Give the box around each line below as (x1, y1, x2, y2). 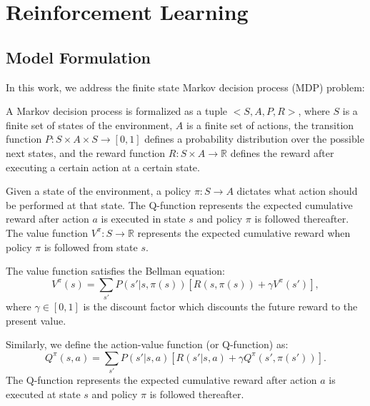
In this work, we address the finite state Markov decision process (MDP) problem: (6, 79, 365, 94)
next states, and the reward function (6, 145, 166, 160)
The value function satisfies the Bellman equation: (6, 263, 225, 278)
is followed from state (44, 239, 138, 254)
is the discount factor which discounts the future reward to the (83, 299, 358, 314)
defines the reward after (230, 145, 334, 160)
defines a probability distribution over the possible (144, 131, 364, 146)
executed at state (6, 386, 81, 401)
